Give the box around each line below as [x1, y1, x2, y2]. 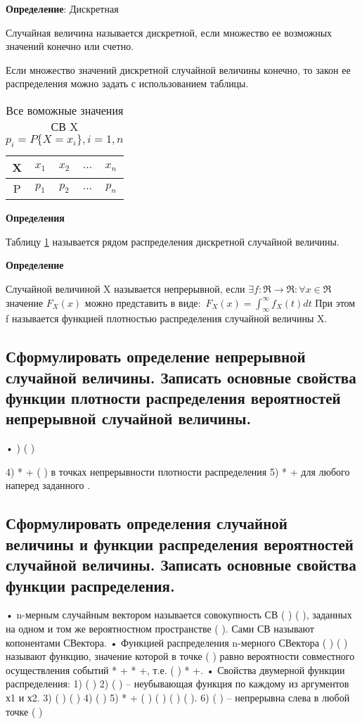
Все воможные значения [6, 101, 124, 118]
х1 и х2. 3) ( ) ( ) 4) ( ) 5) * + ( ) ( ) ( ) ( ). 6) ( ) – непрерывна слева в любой [6, 690, 350, 705]
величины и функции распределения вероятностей [6, 533, 354, 554]
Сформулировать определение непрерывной [6, 345, 306, 367]
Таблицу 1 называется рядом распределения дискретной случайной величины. [6, 234, 340, 248]
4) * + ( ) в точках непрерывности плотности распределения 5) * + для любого [6, 464, 350, 478]
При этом [315, 295, 356, 310]
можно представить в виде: [84, 295, 201, 310]
